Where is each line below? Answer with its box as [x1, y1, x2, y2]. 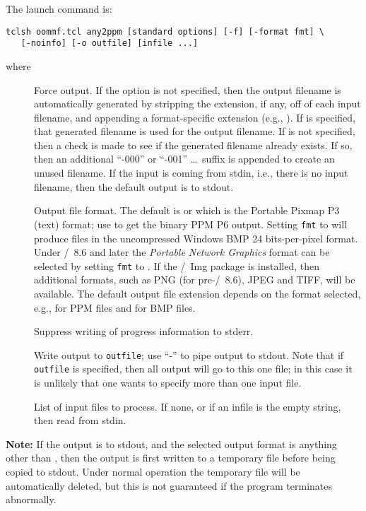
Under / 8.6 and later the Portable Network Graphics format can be [34, 245, 330, 259]
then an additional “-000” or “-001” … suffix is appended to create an [34, 151, 335, 166]
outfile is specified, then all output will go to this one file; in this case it [34, 361, 353, 376]
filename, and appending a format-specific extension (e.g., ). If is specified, [34, 110, 355, 124]
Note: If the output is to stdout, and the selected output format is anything [6, 436, 337, 451]
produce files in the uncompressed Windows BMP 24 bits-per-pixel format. [34, 230, 358, 245]
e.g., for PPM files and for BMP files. [34, 300, 196, 315]
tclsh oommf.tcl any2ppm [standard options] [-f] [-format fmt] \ [6, 26, 325, 37]
